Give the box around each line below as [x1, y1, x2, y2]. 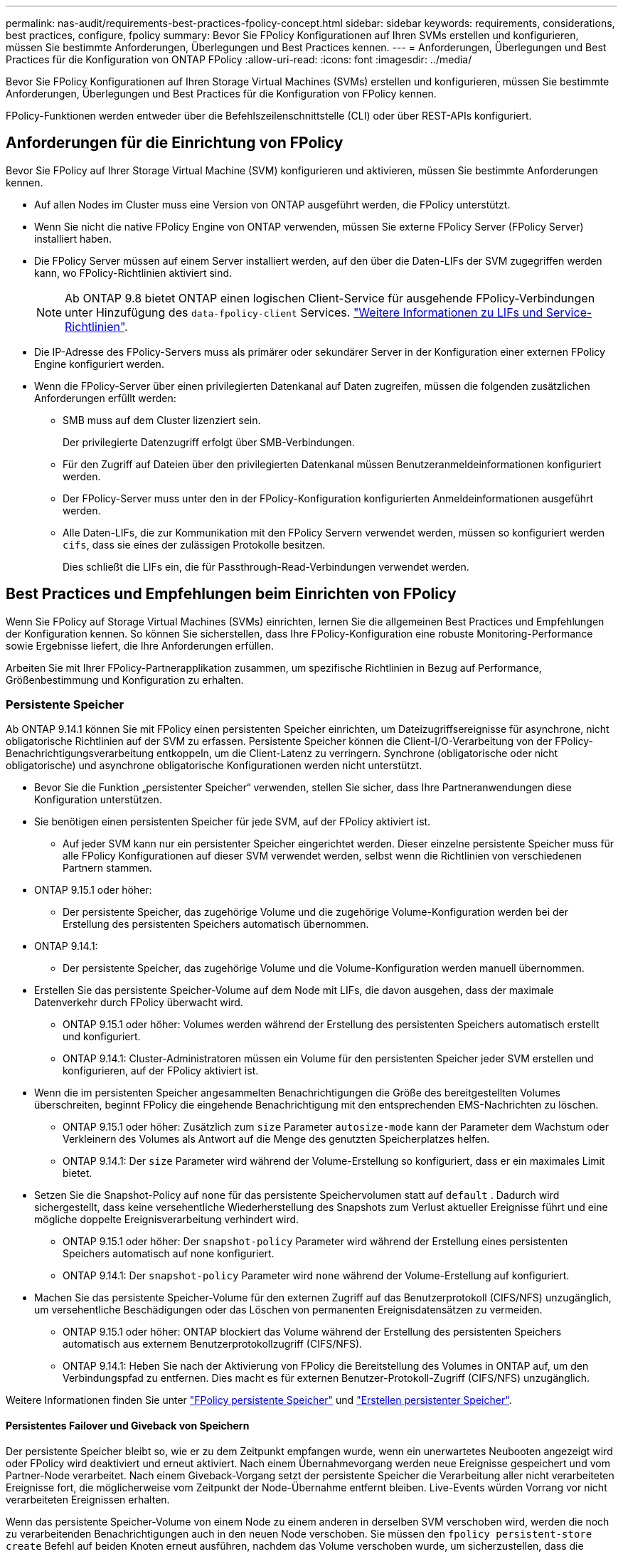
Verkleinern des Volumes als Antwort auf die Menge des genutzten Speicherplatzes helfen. [63, 1133, 490, 1146]
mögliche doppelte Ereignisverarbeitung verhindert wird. [34, 1213, 299, 1226]
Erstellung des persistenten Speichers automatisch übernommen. [63, 918, 369, 931]
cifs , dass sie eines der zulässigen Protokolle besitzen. [63, 538, 326, 551]
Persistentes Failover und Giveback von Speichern [6, 1420, 250, 1432]
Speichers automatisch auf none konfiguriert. [63, 1247, 275, 1260]
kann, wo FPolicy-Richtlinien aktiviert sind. [34, 266, 233, 279]
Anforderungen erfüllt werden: [34, 391, 176, 404]
